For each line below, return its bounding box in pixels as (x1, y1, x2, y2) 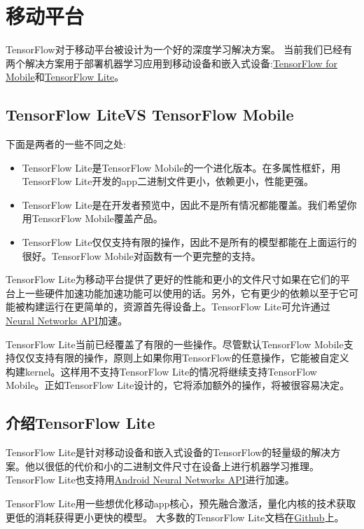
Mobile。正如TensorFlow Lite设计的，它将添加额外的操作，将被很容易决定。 (6, 378, 350, 392)
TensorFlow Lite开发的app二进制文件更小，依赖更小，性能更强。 (22, 174, 314, 188)
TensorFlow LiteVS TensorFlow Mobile (6, 104, 294, 125)
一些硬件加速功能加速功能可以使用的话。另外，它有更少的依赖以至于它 (24, 285, 349, 300)
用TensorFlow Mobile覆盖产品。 (22, 211, 163, 226)
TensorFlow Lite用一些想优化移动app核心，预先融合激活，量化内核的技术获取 (6, 496, 356, 510)
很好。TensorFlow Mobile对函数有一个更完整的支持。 (22, 248, 261, 263)
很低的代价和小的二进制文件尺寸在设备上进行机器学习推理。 (44, 458, 319, 473)
